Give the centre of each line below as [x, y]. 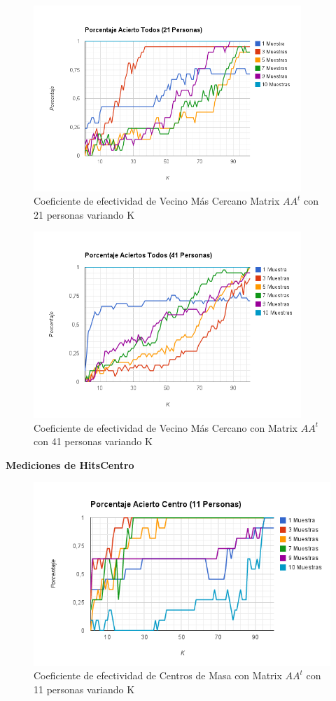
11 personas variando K [84, 689]
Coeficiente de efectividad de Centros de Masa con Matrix [158, 675]
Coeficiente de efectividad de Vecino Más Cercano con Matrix [166, 427]
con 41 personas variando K [93, 441]
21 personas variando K [84, 214]
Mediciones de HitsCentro [70, 465]
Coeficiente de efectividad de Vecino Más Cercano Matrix [157, 201]
